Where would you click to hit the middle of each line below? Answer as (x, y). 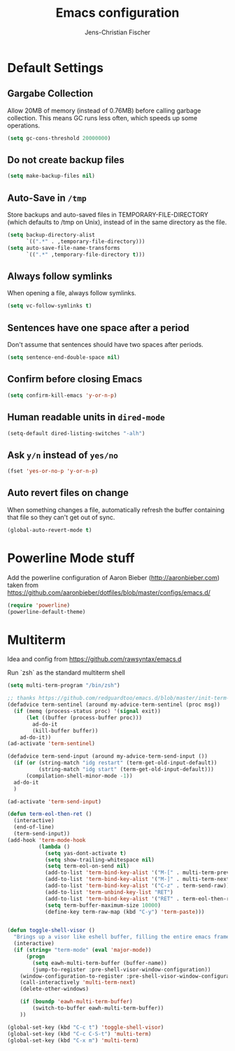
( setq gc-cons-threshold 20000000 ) (59, 138)
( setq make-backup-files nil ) (51, 176)
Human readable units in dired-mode (86, 417)
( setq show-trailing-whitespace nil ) (100, 860)
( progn (35, 957)
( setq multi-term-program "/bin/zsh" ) (64, 686)
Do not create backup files (66, 160)
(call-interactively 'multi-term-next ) (78, 982)
